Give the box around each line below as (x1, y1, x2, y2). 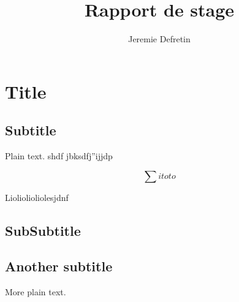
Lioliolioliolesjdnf (5, 191, 69, 203)
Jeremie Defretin (128, 32, 191, 45)
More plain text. (5, 285, 66, 298)
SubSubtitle (5, 221, 81, 240)
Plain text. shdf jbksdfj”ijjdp (5, 149, 113, 162)
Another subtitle (5, 257, 113, 276)
